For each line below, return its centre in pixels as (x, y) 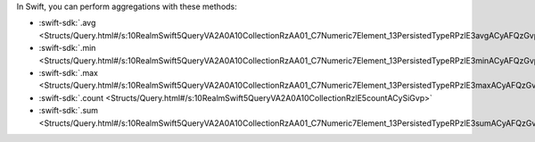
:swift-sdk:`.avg (67, 23)
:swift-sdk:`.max (68, 72)
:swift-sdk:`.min (67, 48)
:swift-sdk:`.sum (68, 111)
